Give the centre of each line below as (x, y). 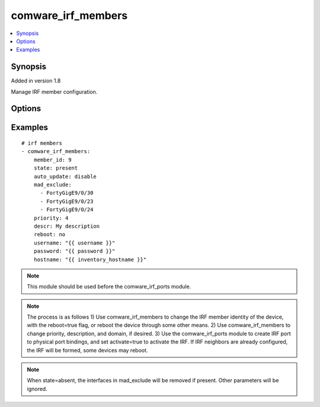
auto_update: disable (65, 176)
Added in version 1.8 (36, 81)
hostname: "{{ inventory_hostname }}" (90, 259)
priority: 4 (51, 218)
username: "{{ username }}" (74, 243)
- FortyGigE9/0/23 (67, 201)
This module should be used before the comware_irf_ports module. (109, 287)
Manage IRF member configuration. (54, 91)
